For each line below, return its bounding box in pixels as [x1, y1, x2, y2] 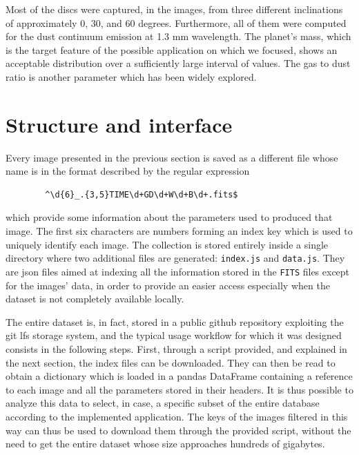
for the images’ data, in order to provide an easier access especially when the [6, 278, 330, 292]
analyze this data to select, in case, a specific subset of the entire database [6, 396, 320, 410]
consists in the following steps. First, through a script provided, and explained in [6, 341, 347, 356]
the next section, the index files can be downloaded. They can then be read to [6, 355, 336, 369]
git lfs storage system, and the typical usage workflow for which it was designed [6, 328, 342, 342]
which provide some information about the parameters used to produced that [6, 210, 333, 224]
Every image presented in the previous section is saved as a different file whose [6, 150, 338, 164]
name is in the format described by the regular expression [6, 164, 250, 178]
